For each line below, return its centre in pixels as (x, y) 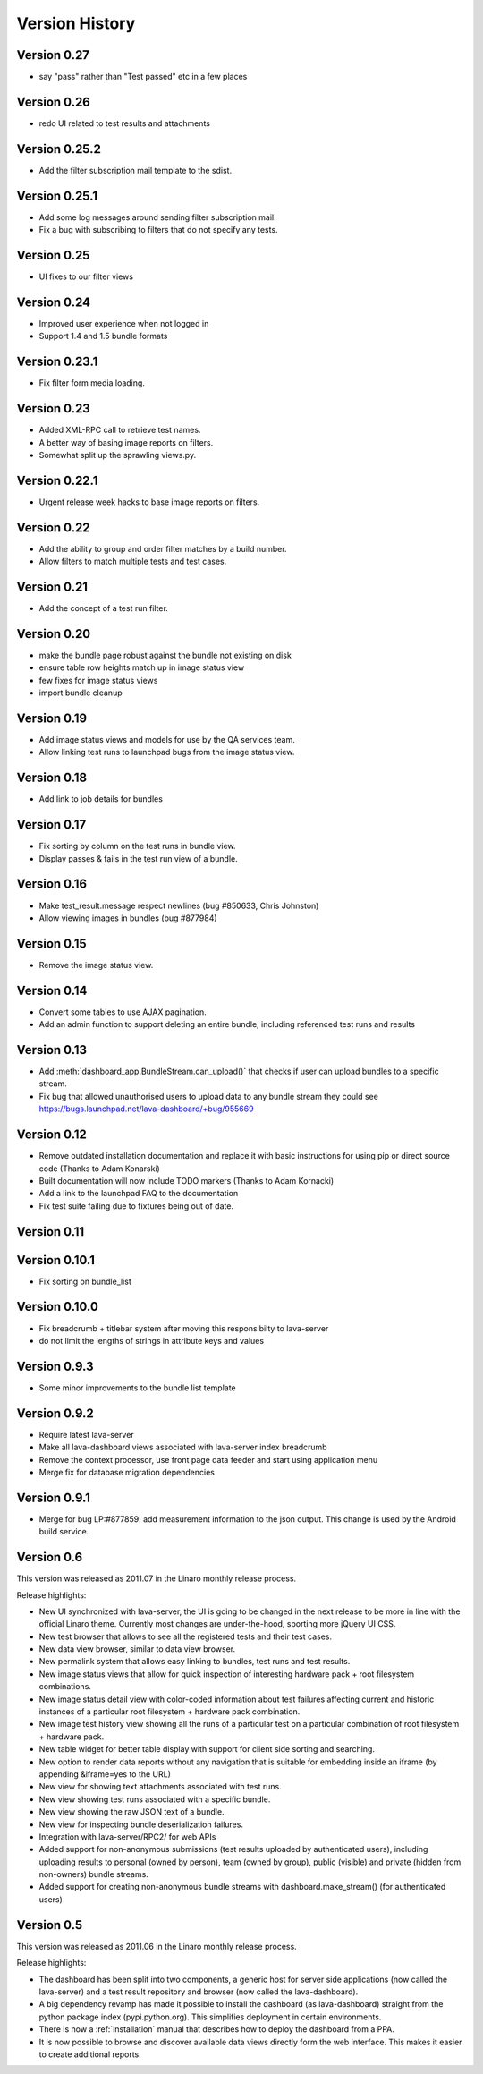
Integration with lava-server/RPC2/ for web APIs (127, 1836)
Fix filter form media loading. (92, 383)
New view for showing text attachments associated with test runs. (160, 1787)
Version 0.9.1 (54, 1497)
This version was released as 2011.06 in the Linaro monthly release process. (157, 1946)
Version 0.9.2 (55, 1413)
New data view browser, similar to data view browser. (137, 1649)
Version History (76, 23)
